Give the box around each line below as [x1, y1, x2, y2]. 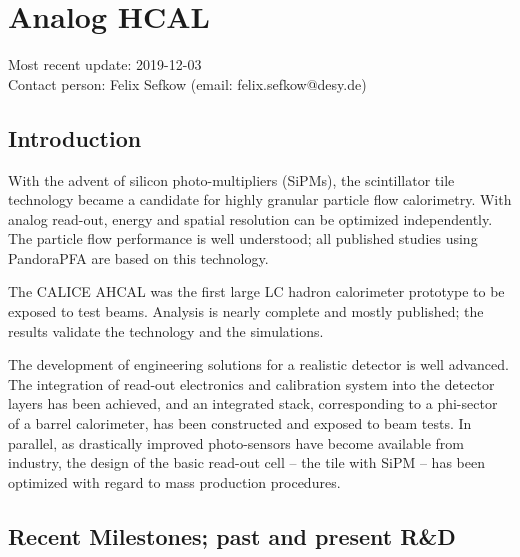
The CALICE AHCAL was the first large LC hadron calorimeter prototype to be [8, 281, 505, 302]
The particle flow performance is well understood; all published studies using [8, 228, 478, 249]
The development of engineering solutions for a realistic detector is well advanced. [8, 354, 509, 375]
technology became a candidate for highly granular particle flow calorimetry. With [8, 189, 512, 210]
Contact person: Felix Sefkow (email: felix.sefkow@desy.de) [8, 73, 367, 94]
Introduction [8, 122, 142, 153]
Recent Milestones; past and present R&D [8, 520, 456, 551]
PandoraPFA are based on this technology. [8, 247, 269, 268]
